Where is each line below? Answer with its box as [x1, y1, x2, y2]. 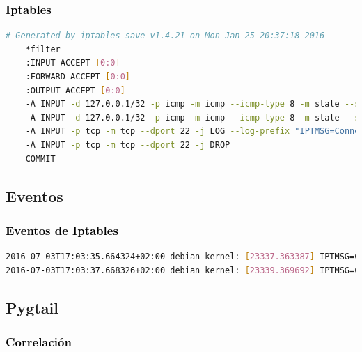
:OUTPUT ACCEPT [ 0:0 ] [25, 85, 125, 95]
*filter [25, 44, 61, 54]
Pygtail [6, 296, 58, 318]
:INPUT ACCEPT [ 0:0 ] [25, 58, 120, 68]
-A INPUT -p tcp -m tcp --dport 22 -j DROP [25, 139, 230, 150]
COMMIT [25, 153, 56, 164]
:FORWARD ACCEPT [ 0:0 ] [25, 72, 131, 82]
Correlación [6, 333, 72, 351]
